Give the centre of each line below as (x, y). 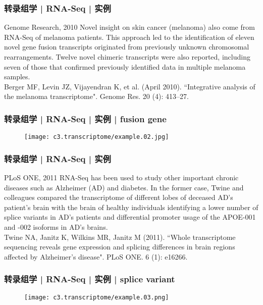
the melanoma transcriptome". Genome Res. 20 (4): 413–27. (96, 96)
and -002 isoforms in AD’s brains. (56, 227)
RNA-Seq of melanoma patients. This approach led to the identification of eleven (129, 37)
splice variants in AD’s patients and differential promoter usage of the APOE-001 (130, 217)
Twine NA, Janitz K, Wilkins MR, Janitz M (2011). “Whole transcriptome (120, 237)
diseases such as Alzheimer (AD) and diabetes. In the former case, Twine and (124, 187)
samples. (17, 77)
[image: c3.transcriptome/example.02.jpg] (97, 137)
